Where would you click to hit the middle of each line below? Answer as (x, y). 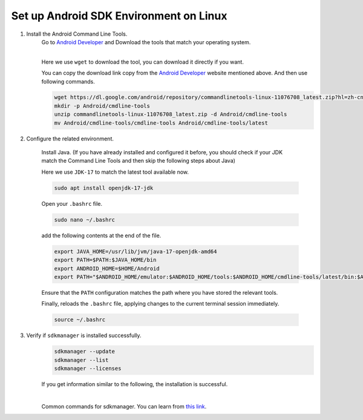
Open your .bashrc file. (72, 203)
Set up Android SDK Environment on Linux (119, 16)
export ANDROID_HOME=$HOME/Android (107, 268)
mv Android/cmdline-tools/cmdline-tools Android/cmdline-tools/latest (161, 123)
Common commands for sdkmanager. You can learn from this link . (124, 406)
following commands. (68, 81)
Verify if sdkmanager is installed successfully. (84, 335)
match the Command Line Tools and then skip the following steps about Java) (139, 161)
